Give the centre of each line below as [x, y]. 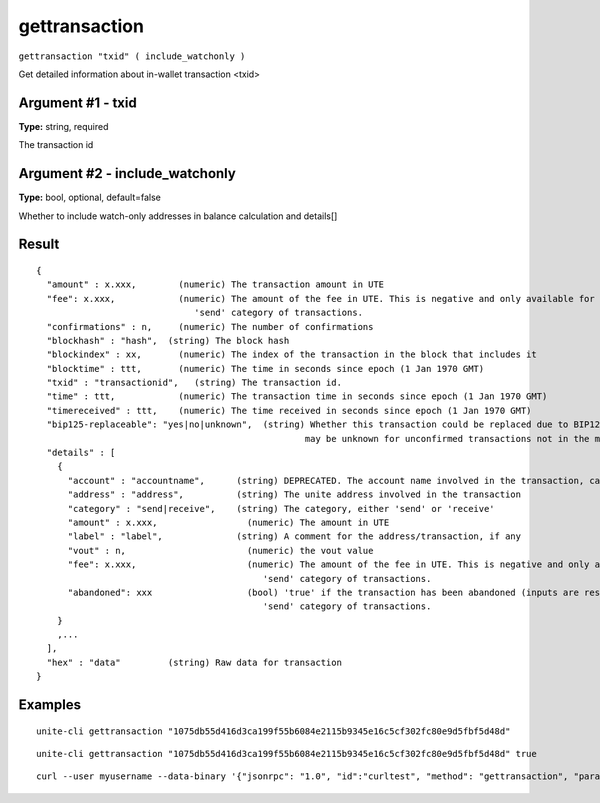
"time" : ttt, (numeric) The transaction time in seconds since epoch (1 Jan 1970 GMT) [297, 396]
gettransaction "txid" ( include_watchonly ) [132, 56]
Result [39, 244]
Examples [50, 705]
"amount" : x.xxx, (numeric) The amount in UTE [228, 522]
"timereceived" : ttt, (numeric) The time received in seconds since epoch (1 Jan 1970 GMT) [289, 410]
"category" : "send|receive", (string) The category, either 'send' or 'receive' [281, 508]
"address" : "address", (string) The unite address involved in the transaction [294, 494]
